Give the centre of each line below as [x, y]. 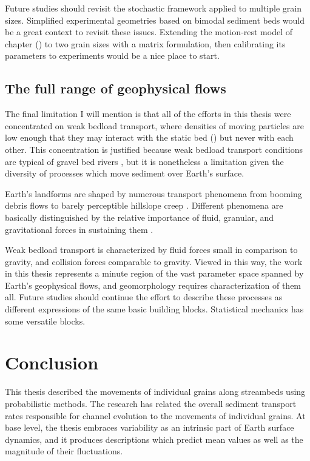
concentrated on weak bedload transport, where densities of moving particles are [154, 125]
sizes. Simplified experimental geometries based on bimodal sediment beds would [155, 20]
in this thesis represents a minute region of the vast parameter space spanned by [154, 273]
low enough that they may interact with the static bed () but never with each [149, 137]
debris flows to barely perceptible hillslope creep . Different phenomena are [144, 205]
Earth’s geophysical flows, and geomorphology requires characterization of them [153, 285]
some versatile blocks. [45, 321]
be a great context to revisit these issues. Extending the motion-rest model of [149, 32]
